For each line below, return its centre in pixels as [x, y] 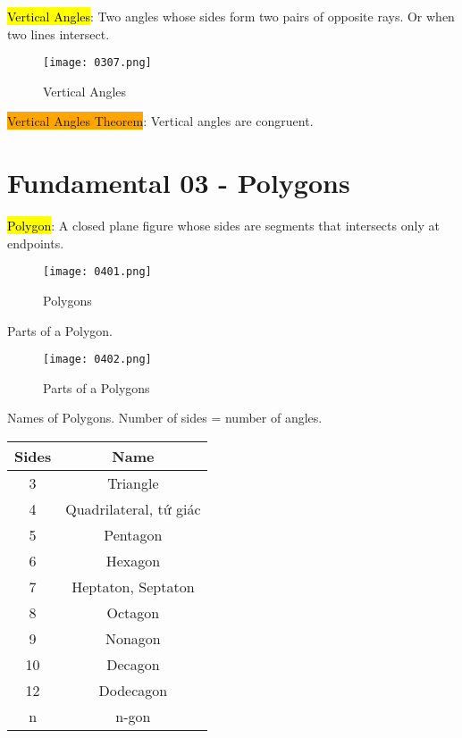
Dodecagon [133, 691]
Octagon [133, 613]
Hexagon [133, 561]
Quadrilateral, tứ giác [133, 509]
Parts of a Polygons [97, 387]
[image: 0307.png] [97, 63]
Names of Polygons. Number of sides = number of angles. [165, 418]
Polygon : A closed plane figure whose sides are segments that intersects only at [223, 226]
